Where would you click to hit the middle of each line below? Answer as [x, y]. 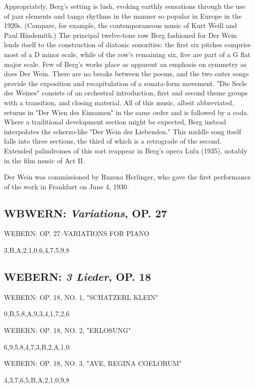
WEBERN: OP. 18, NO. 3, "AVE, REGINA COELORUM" [93, 363]
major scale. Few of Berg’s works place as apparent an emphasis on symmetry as [125, 64]
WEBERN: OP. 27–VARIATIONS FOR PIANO [77, 233]
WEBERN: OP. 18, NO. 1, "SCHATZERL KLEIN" [81, 297]
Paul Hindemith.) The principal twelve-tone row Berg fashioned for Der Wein [121, 35]
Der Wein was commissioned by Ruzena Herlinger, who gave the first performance [127, 177]
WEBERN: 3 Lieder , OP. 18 [78, 277]
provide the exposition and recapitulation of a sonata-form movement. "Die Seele [126, 83]
